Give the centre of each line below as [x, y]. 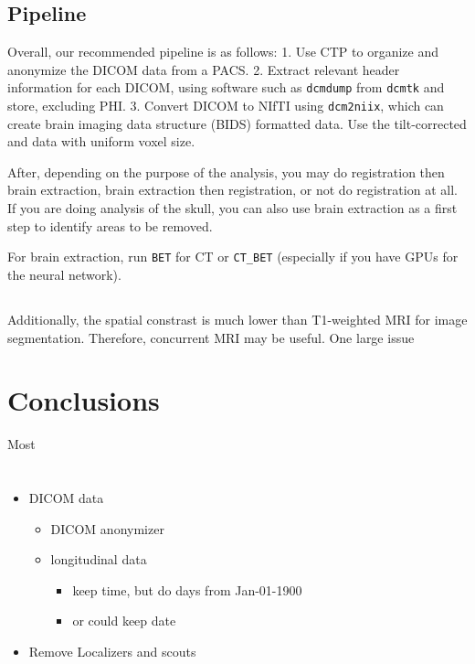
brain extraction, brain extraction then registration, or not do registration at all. [232, 190]
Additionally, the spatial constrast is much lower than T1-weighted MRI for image [237, 319]
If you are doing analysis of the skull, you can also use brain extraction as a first [232, 208]
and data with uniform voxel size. [101, 141]
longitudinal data [99, 559]
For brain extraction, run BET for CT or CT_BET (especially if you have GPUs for [233, 257]
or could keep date [124, 621]
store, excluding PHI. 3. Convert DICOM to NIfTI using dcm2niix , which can [226, 106]
